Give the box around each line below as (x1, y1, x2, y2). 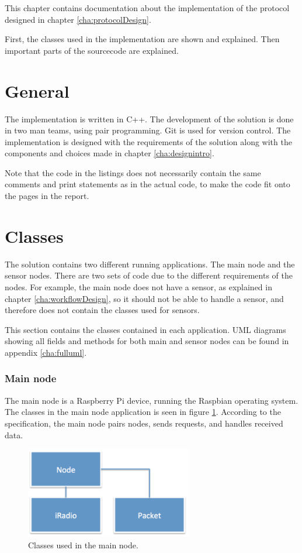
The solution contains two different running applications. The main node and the (5, 257, 295, 270)
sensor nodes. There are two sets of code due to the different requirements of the (5, 269, 293, 281)
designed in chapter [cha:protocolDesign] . (5, 13, 151, 25)
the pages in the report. (5, 190, 89, 202)
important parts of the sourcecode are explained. (5, 44, 179, 56)
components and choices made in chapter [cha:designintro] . (5, 147, 214, 159)
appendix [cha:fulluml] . (5, 346, 87, 358)
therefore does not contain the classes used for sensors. (5, 304, 200, 316)
